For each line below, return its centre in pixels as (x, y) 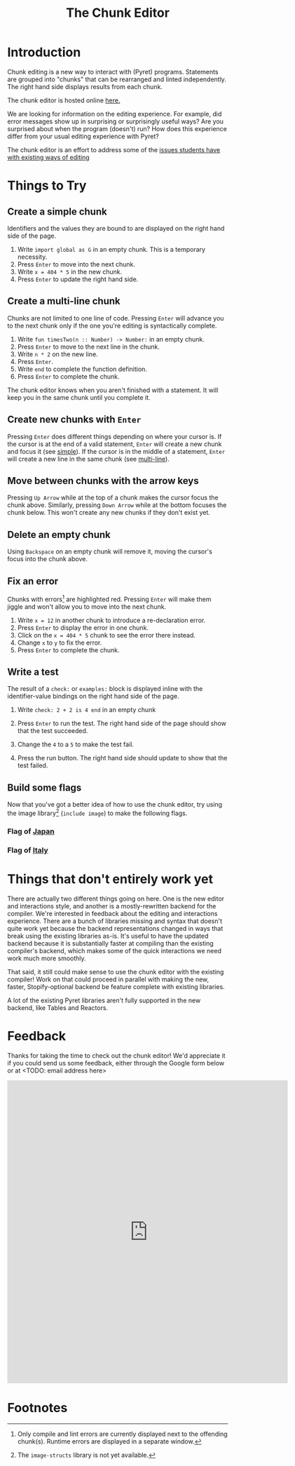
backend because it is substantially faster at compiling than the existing (110, 943)
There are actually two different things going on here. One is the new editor (116, 899)
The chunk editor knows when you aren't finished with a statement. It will (113, 390)
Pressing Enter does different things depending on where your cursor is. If (115, 436)
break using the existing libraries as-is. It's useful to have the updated (108, 936)
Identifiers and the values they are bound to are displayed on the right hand (116, 228)
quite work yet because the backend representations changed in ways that (115, 928)
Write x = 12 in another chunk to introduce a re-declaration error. (111, 620)
